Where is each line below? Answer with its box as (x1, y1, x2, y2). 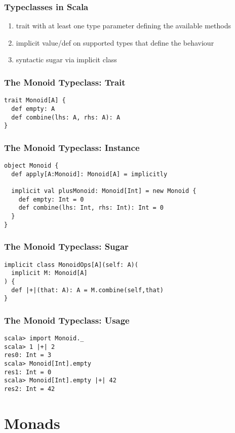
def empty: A (11, 105, 55, 112)
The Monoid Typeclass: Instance (4, 141, 140, 153)
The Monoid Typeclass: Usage (4, 313, 130, 326)
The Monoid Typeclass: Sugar (4, 240, 129, 253)
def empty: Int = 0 (18, 195, 84, 203)
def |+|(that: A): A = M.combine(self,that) (11, 286, 164, 294)
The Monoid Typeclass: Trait (4, 75, 126, 88)
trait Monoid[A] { (4, 97, 66, 104)
